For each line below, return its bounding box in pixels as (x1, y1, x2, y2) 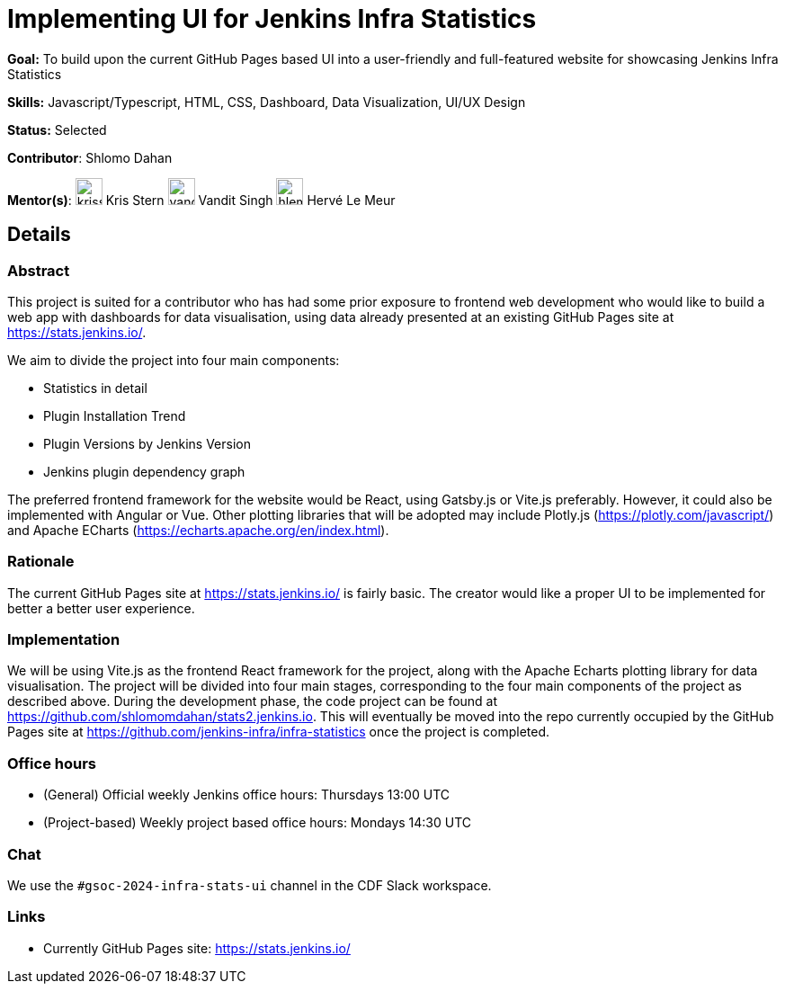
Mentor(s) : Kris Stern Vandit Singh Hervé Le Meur (7, 192, 396, 208)
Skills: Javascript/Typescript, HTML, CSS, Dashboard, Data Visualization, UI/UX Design (7, 94, 526, 110)
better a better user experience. (7, 600, 195, 616)
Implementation (7, 630, 120, 649)
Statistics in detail (43, 379, 147, 396)
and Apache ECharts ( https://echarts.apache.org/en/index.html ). (7, 522, 389, 538)
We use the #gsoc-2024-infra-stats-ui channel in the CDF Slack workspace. (7, 877, 492, 893)
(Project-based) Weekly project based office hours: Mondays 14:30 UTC (43, 815, 472, 831)
